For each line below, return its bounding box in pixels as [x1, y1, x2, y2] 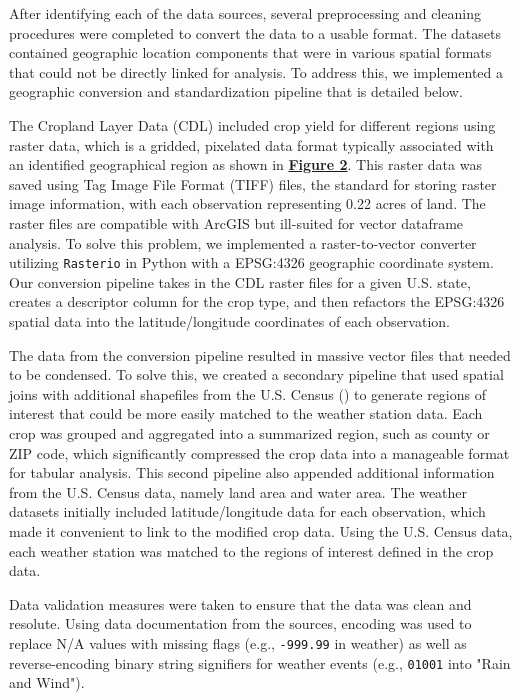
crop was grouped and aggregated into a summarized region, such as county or [9, 422, 490, 443]
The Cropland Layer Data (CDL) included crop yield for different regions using [9, 114, 496, 135]
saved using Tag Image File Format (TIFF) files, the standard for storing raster [9, 173, 497, 194]
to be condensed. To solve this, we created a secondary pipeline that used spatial [9, 364, 504, 385]
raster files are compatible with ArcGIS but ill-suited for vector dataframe [9, 212, 464, 233]
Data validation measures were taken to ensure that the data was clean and [9, 593, 472, 614]
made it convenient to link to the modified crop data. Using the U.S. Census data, [9, 520, 513, 541]
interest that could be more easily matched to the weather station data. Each [9, 403, 483, 424]
